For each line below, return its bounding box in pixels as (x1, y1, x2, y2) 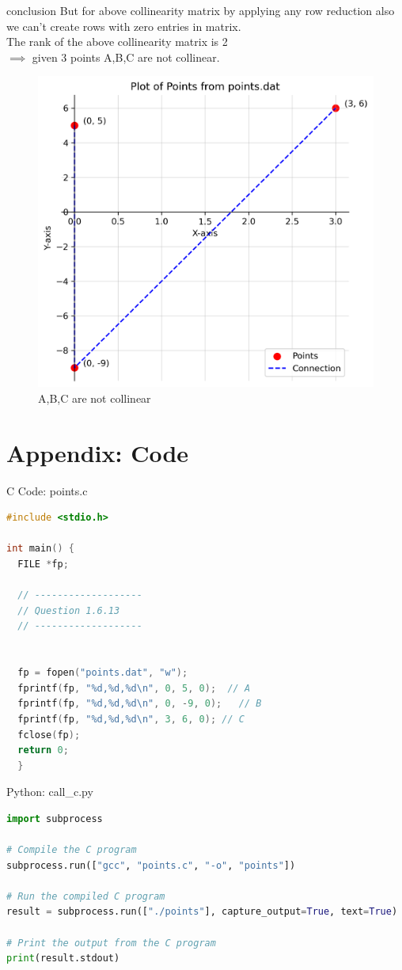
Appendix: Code (6, 436, 189, 468)
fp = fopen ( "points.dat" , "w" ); (17, 667, 188, 679)
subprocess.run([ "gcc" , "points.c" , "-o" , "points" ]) (6, 859, 296, 871)
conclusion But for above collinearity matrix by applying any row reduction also (6, 2, 395, 18)
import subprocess (6, 813, 103, 824)
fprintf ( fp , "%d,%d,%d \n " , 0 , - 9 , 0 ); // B (17, 698, 262, 710)
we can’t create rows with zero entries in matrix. (6, 17, 241, 34)
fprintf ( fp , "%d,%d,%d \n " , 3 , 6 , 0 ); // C (17, 713, 245, 725)
